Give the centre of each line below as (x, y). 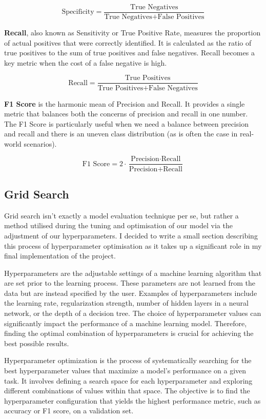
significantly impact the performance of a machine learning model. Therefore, (126, 323)
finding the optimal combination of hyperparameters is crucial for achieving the (129, 333)
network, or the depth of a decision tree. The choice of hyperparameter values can (133, 313)
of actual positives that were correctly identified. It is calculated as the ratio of (128, 42)
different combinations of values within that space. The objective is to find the (127, 391)
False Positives (181, 17)
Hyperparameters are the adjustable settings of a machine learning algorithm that (133, 273)
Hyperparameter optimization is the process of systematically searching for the (128, 360)
